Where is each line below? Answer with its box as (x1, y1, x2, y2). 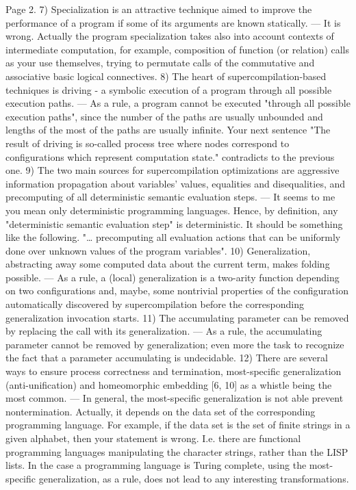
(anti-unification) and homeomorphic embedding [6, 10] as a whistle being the (5, 377, 332, 391)
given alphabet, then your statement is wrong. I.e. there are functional (5, 431, 301, 445)
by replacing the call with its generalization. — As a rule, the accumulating (5, 324, 322, 338)
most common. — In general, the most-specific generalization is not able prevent (5, 391, 344, 405)
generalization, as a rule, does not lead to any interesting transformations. (38, 471, 349, 485)
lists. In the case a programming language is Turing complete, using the (5, 458, 307, 472)
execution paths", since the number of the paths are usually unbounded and (5, 109, 323, 123)
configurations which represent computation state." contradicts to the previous (5, 149, 335, 164)
